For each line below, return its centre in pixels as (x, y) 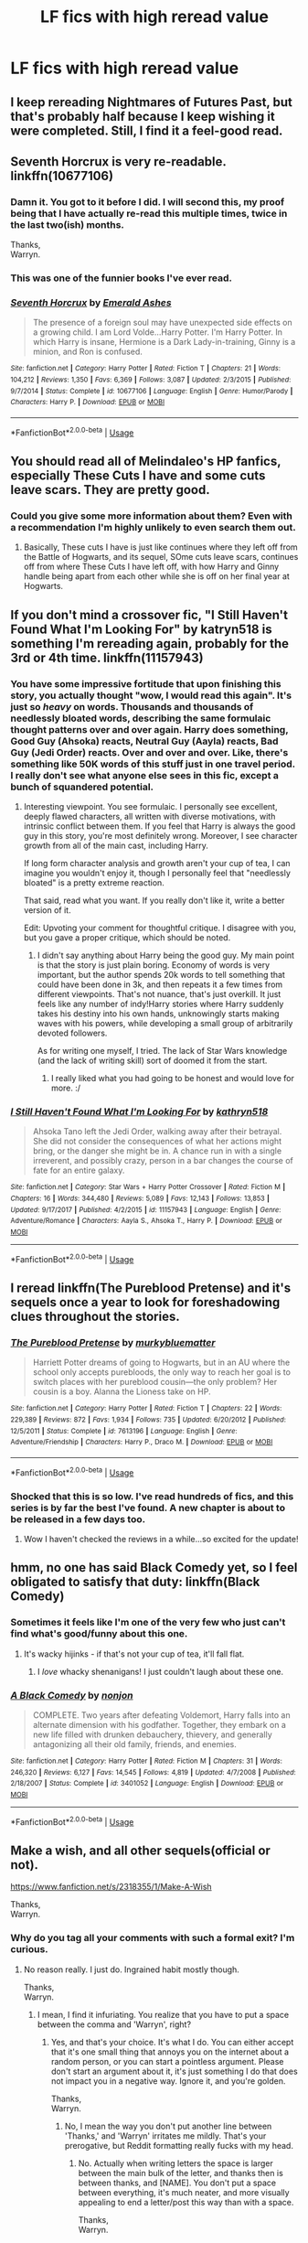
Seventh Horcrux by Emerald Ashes (91, 303)
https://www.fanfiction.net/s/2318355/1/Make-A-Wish (112, 1887)
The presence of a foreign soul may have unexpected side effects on (163, 323)
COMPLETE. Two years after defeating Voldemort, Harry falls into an (161, 1715)
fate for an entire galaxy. (79, 1170)
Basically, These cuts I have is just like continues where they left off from (160, 547)
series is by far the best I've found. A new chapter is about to (148, 1508)
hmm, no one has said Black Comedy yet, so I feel (154, 1567)
